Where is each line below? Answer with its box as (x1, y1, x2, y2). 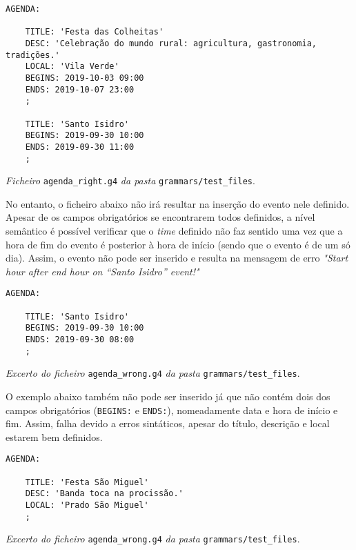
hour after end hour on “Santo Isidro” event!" (6, 264, 199, 278)
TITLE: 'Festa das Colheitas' (25, 27, 164, 37)
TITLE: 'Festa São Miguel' (25, 477, 149, 487)
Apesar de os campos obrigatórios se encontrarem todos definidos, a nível (6, 210, 315, 224)
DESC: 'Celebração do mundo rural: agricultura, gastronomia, (25, 38, 317, 48)
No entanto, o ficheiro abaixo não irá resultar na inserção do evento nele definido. (6, 196, 350, 210)
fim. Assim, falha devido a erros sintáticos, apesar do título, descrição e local (6, 416, 330, 431)
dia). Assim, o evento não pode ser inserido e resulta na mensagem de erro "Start (6, 251, 348, 265)
